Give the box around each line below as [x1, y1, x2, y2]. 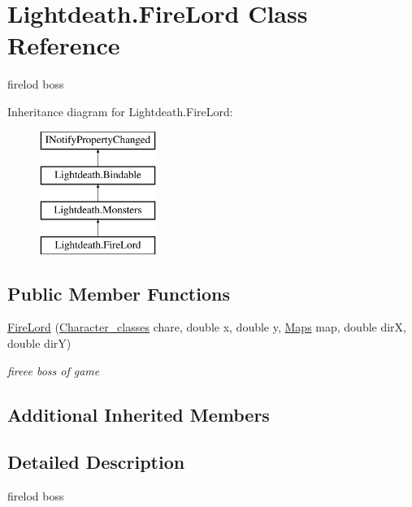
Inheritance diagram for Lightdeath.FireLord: [7, 102, 233, 119]
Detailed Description [7, 449, 185, 474]
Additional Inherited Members [7, 401, 270, 427]
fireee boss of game [7, 362, 100, 379]
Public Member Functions [7, 280, 230, 305]
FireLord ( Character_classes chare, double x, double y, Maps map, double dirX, [7, 318, 406, 336]
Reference [7, 28, 120, 62]
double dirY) [7, 335, 72, 352]
